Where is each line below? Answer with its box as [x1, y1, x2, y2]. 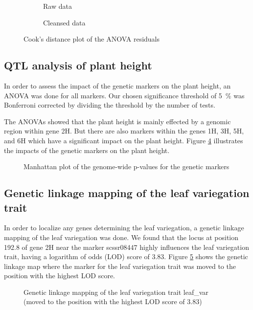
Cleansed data [43, 17, 86, 27]
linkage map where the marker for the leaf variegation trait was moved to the [4, 261, 236, 271]
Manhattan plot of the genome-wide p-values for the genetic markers [23, 161, 230, 172]
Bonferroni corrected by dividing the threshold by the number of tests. [4, 100, 215, 110]
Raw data [43, 1, 72, 11]
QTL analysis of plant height [4, 58, 152, 73]
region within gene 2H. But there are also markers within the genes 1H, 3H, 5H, [4, 126, 244, 136]
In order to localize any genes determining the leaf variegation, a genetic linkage [4, 222, 244, 233]
